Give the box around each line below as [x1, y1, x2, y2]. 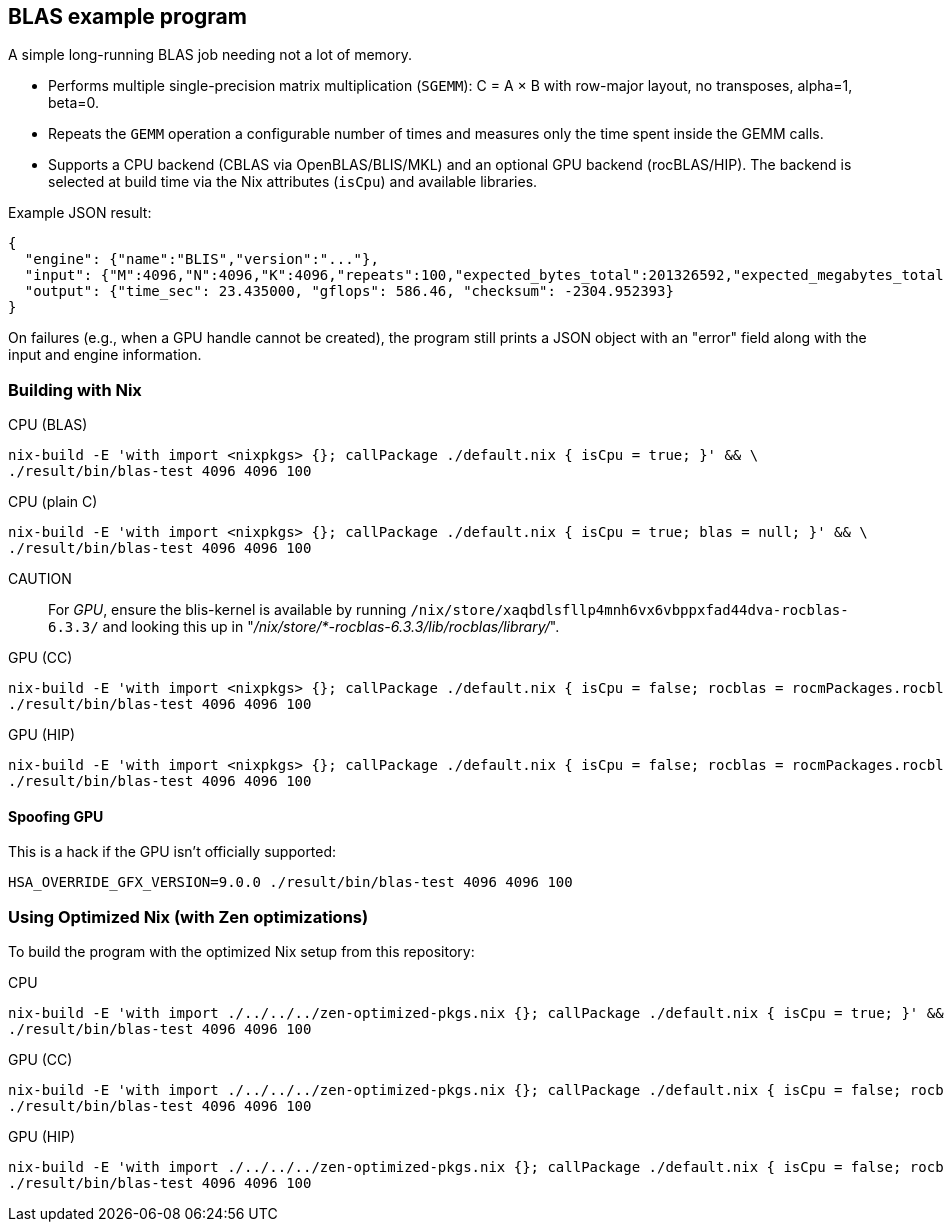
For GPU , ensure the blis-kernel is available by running [48, 601, 407, 619]
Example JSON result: [8, 204, 152, 222]
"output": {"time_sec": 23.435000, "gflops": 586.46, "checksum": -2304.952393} [24, 283, 674, 300]
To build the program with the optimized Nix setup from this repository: [8, 943, 475, 961]
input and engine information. [8, 346, 202, 364]
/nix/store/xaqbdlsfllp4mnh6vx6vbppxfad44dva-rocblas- [410, 602, 849, 619]
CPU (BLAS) [8, 416, 88, 434]
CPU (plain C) [8, 493, 98, 511]
